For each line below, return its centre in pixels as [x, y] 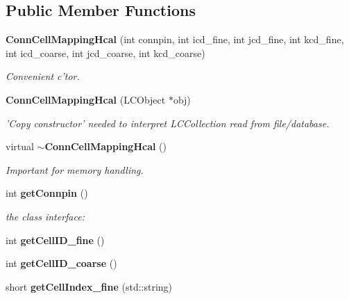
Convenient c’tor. [43, 76]
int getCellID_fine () [55, 240]
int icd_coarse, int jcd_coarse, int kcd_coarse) [105, 52]
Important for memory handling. [75, 169]
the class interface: [45, 216]
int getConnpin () [47, 193]
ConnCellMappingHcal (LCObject [86, 99]
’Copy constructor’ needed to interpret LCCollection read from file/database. [168, 123]
